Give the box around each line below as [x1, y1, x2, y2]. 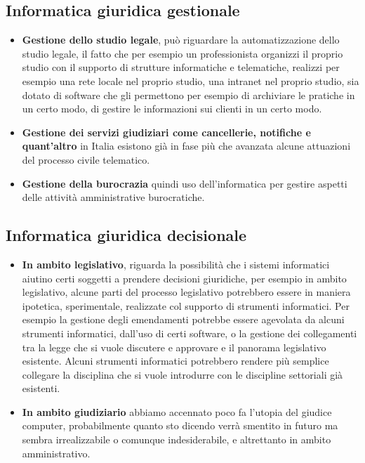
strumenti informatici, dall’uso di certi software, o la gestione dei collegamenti [22, 325, 357, 340]
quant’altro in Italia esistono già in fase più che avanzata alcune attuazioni [22, 138, 351, 153]
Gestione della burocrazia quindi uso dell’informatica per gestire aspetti [22, 176, 347, 190]
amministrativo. [22, 445, 91, 460]
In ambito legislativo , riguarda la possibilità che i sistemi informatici [22, 256, 330, 271]
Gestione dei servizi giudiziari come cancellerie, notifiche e [22, 124, 311, 139]
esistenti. [22, 381, 60, 396]
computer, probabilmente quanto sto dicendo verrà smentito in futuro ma [22, 418, 338, 433]
